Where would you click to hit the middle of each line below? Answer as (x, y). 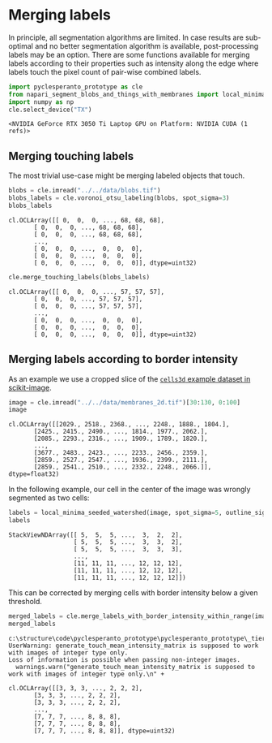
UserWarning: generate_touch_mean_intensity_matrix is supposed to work (134, 646)
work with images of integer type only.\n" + (86, 674)
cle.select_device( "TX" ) (50, 110)
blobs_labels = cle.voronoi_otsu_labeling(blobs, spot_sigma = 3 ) (119, 198)
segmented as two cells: (49, 498)
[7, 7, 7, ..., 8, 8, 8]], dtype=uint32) (104, 731)
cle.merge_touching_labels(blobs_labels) (79, 277)
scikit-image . (30, 387)
